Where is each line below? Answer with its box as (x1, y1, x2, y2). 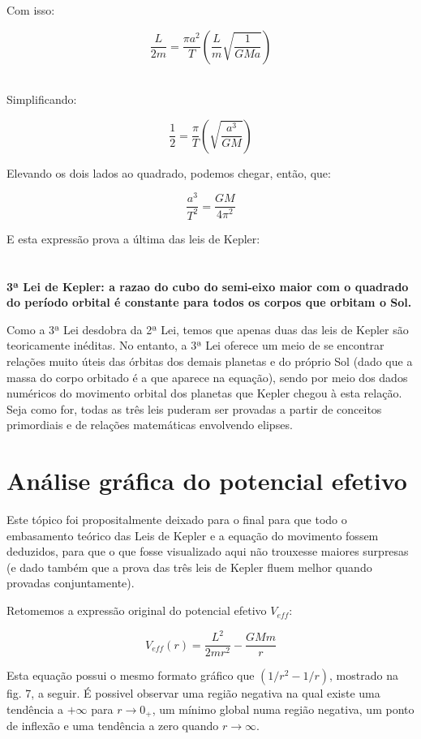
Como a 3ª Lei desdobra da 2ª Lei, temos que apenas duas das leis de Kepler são (6, 320, 409, 337)
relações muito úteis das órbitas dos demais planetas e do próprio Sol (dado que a (6, 353, 413, 370)
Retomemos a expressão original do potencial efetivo (6, 602, 267, 619)
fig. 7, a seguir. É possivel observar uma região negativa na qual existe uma (6, 685, 380, 702)
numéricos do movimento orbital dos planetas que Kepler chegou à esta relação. (6, 385, 402, 402)
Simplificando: (6, 91, 77, 108)
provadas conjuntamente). (6, 574, 135, 591)
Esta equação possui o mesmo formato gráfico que (6, 667, 255, 684)
